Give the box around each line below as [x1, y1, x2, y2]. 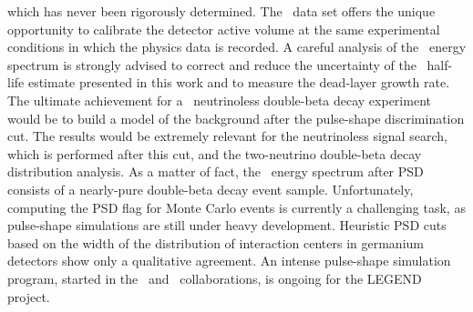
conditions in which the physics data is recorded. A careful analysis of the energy [7, 37, 467, 56]
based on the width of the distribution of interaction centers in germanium [7, 233, 424, 252]
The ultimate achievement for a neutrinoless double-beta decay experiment [7, 90, 431, 109]
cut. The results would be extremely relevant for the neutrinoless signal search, [7, 126, 447, 146]
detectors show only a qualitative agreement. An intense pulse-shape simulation [7, 251, 451, 270]
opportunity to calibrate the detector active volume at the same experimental [7, 19, 440, 38]
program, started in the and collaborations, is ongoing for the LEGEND [7, 268, 422, 287]
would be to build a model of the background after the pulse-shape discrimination [7, 108, 465, 127]
